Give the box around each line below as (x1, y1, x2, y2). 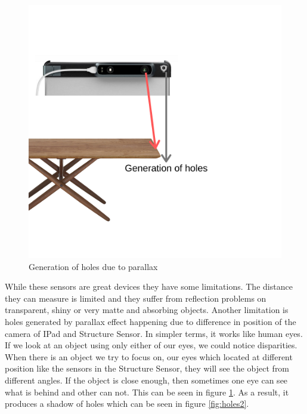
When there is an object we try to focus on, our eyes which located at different (5, 350, 293, 363)
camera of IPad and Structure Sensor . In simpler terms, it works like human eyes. (5, 327, 303, 339)
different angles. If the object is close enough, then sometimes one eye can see (5, 373, 288, 386)
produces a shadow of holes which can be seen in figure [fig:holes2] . (5, 397, 249, 410)
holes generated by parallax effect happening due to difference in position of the (5, 315, 296, 327)
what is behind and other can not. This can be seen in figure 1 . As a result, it (5, 385, 289, 398)
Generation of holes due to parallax (29, 260, 158, 272)
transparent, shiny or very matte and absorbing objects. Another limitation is (5, 303, 289, 316)
